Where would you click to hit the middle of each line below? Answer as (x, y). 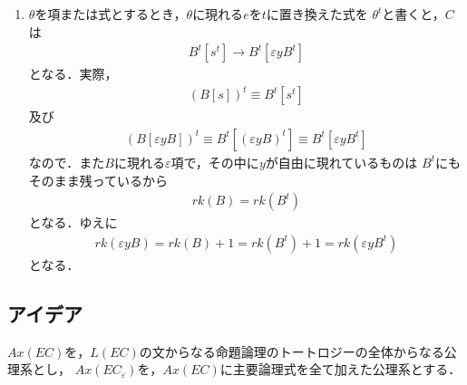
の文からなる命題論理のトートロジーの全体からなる (292, 351)
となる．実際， (73, 74)
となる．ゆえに (73, 222)
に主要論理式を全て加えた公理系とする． (341, 369)
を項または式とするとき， (111, 14)
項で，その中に (215, 162)
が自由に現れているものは (341, 162)
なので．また (67, 162)
